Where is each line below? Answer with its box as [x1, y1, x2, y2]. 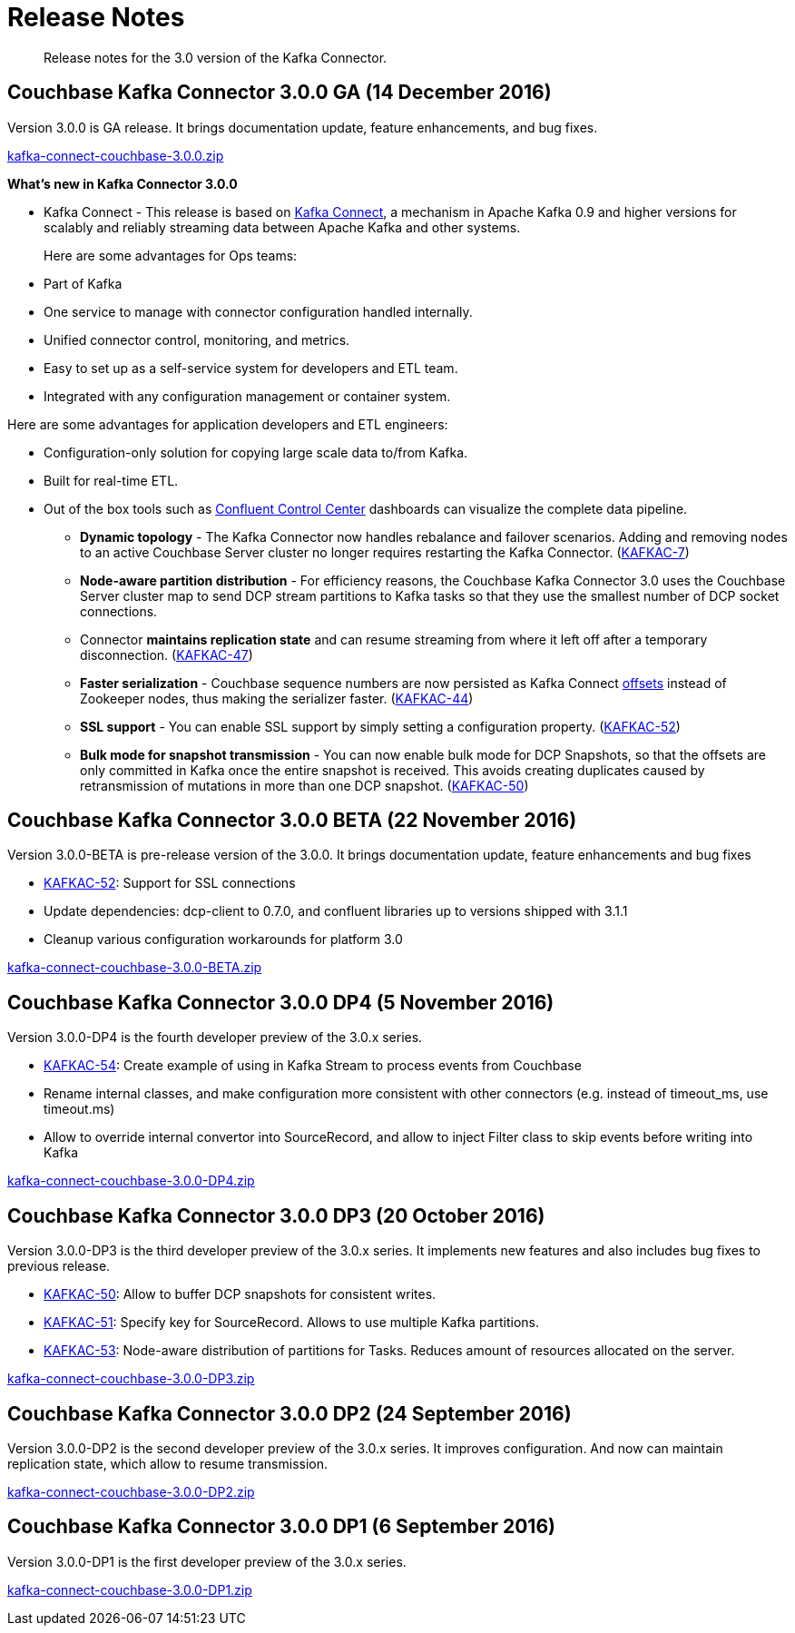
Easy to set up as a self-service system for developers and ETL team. [44, 359, 458, 376]
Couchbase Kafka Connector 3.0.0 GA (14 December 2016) [7, 81, 552, 104]
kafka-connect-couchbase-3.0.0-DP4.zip [7, 1173, 255, 1189]
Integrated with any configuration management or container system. [44, 388, 451, 404]
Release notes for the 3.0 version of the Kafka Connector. [44, 49, 388, 65]
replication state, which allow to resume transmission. [7, 1455, 329, 1471]
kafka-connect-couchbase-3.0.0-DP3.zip [7, 1371, 255, 1387]
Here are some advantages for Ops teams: [44, 247, 298, 263]
